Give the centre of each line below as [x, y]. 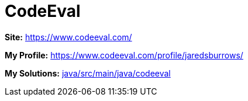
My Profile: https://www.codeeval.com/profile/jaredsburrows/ [124, 55]
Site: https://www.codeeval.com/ [68, 37]
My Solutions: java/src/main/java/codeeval [88, 73]
